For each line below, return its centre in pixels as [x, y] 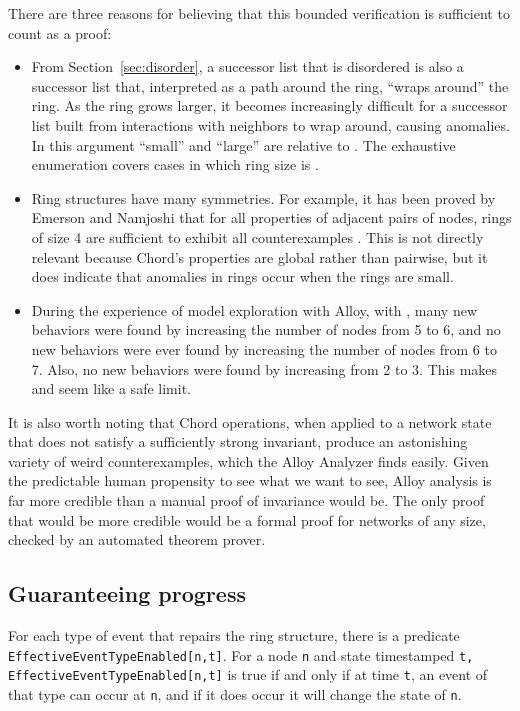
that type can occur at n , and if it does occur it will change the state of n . [235, 693]
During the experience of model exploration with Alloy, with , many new [254, 309]
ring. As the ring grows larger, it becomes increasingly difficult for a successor [269, 105]
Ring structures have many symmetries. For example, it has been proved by [263, 197]
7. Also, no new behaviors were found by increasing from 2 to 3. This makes [264, 368]
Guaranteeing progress [127, 593]
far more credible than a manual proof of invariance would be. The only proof [246, 500]
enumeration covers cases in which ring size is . [175, 164]
